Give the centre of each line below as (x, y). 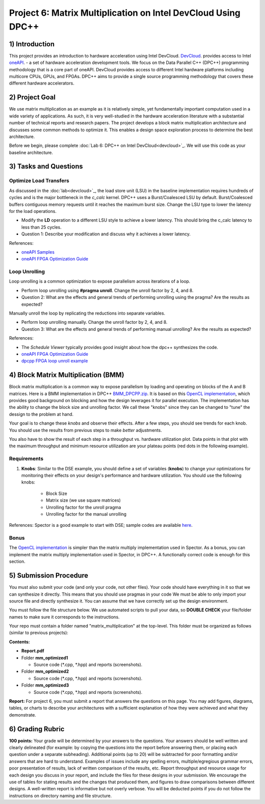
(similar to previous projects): (39, 633)
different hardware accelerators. (42, 83)
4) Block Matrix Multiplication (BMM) (67, 375)
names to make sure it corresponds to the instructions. (64, 617)
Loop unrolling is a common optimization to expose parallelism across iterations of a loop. (100, 281)
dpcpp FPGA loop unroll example (55, 361)
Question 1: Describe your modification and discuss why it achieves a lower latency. (106, 234)
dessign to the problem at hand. (41, 414)
